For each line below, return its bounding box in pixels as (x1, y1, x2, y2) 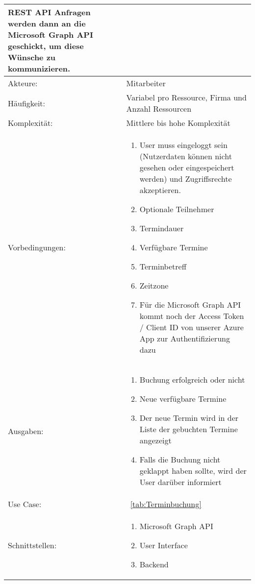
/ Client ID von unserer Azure (139, 321, 244, 333)
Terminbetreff (139, 261, 186, 272)
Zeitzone (139, 280, 169, 291)
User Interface (139, 539, 188, 551)
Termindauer (139, 222, 184, 234)
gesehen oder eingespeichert (139, 162, 234, 173)
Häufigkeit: (8, 97, 46, 109)
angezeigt (139, 435, 172, 446)
